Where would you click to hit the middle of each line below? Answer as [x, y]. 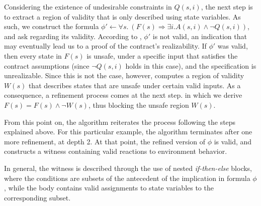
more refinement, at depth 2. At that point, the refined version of [105, 141]
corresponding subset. [37, 197]
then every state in [33, 55]
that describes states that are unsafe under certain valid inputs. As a [135, 85]
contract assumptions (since [47, 65]
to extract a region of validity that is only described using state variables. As [122, 16]
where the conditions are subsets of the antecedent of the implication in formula [127, 178]
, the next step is [227, 7]
